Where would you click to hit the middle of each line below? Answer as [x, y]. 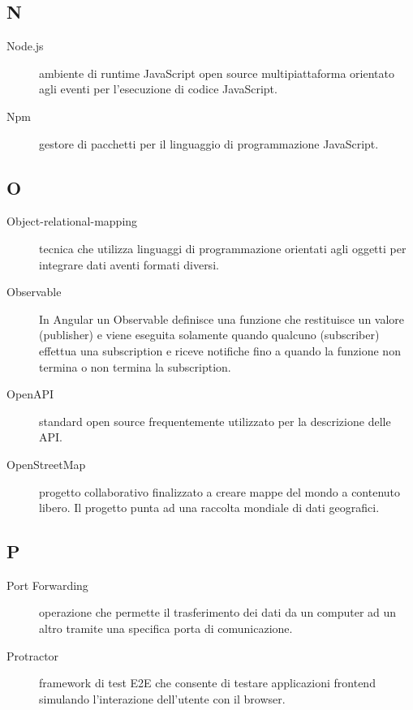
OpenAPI [30, 394]
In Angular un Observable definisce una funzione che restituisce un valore [222, 318]
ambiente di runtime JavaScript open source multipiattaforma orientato [217, 73]
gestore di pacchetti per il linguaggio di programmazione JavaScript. [209, 143]
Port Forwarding [47, 585]
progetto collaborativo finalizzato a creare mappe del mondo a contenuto [220, 491]
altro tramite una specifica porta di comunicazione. [166, 628]
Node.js [25, 46]
